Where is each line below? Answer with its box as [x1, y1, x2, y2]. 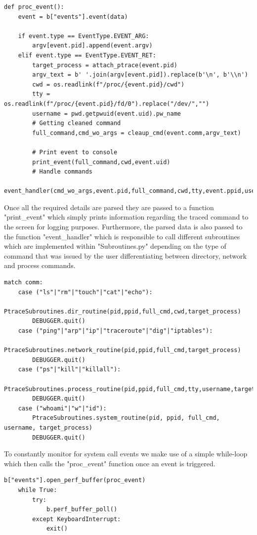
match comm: [4, 279, 43, 286]
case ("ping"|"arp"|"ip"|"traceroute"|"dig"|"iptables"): [18, 327, 213, 334]
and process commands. [4, 260, 76, 270]
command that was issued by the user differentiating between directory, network [4, 250, 247, 261]
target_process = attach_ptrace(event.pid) [32, 61, 177, 69]
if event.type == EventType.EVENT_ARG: [18, 32, 149, 40]
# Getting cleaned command [32, 120, 121, 127]
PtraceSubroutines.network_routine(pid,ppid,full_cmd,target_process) [4, 347, 241, 354]
